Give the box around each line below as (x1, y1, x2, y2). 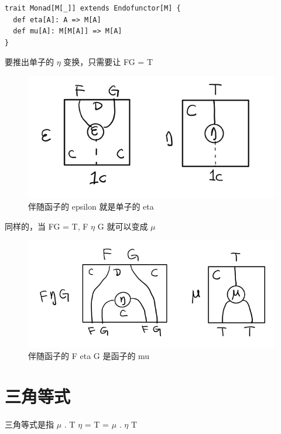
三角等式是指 (5, 418, 54, 430)
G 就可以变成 (97, 220, 148, 232)
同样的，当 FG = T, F (5, 220, 88, 232)
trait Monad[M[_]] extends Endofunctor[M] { (5, 4, 181, 12)
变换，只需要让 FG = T (63, 56, 153, 68)
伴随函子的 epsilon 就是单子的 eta (28, 200, 154, 213)
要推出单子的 (5, 56, 54, 68)
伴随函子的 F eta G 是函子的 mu (28, 349, 150, 361)
